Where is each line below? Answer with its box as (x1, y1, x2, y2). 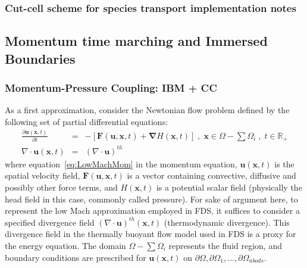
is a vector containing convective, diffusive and (127, 169, 296, 182)
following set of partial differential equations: (5, 115, 168, 127)
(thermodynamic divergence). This (164, 216, 290, 228)
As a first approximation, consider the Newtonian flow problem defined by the (5, 104, 290, 116)
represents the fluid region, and (168, 239, 282, 251)
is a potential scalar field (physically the (156, 181, 302, 193)
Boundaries (5, 49, 76, 67)
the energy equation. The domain (5, 239, 126, 251)
